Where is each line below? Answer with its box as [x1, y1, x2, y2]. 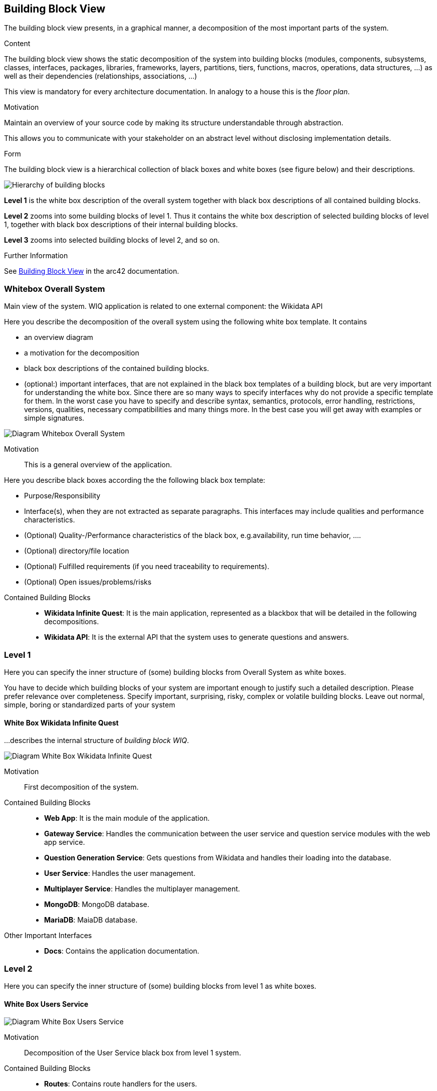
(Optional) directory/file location [24, 547, 129, 556]
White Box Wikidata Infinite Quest [4, 718, 119, 727]
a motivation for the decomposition [24, 348, 139, 357]
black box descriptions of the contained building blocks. [24, 364, 209, 373]
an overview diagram [24, 333, 93, 342]
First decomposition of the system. [24, 783, 139, 792]
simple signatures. [24, 414, 85, 423]
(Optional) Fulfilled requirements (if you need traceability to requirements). [24, 562, 270, 571]
